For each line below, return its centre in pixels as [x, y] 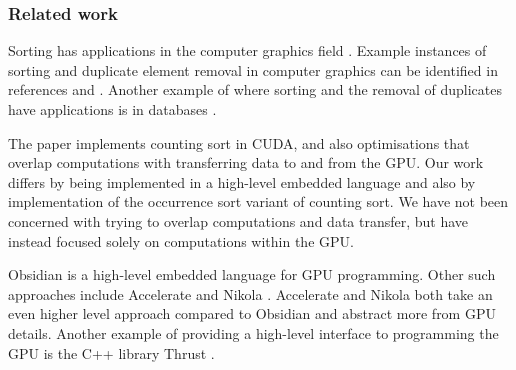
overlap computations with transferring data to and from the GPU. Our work [246, 162]
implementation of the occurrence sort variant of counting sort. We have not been [258, 201]
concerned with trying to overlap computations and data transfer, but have [238, 220]
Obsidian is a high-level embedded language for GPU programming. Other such [252, 274]
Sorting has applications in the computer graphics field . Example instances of [247, 50]
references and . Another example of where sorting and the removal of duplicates [255, 89]
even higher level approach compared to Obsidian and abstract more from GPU [252, 313]
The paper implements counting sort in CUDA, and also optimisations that [239, 142]
